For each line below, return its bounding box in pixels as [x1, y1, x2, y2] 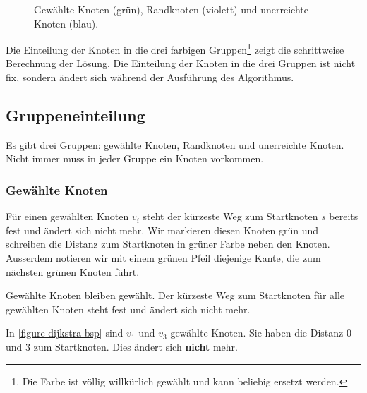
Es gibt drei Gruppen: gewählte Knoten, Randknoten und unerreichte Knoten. [6, 137, 344, 152]
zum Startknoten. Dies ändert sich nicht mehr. [33, 339, 238, 353]
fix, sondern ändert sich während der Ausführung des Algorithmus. [6, 70, 294, 85]
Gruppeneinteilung [6, 104, 145, 126]
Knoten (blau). [34, 16, 99, 30]
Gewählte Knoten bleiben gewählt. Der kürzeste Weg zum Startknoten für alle [6, 288, 345, 303]
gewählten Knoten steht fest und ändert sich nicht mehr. [6, 301, 251, 316]
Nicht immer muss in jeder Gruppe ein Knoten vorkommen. [6, 151, 264, 166]
